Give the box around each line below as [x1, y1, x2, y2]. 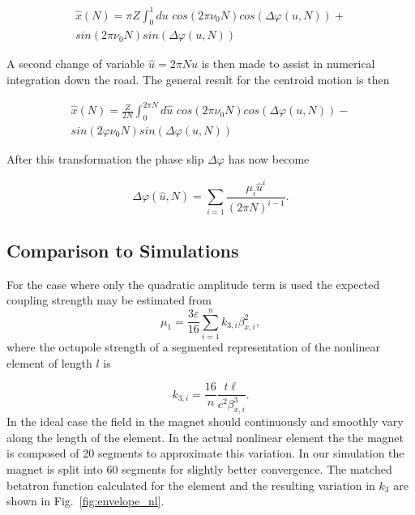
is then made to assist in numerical [201, 55, 375, 72]
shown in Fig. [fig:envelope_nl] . [6, 492, 165, 509]
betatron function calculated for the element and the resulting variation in [6, 476, 375, 493]
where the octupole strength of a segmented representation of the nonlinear [6, 338, 380, 355]
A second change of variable [6, 55, 145, 72]
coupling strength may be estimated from [6, 292, 212, 309]
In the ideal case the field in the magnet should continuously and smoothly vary [6, 413, 404, 430]
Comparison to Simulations [6, 237, 239, 262]
